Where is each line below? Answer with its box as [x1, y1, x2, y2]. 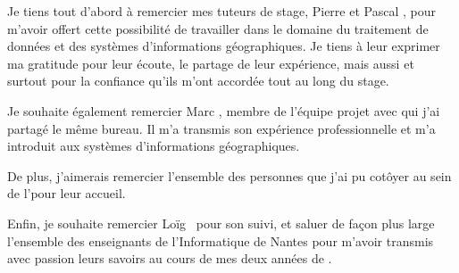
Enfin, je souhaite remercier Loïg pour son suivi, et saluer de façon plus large [7, 213, 435, 232]
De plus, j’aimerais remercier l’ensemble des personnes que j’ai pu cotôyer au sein [7, 166, 452, 185]
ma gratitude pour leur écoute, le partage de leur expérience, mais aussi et [7, 54, 414, 72]
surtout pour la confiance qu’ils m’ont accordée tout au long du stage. [7, 71, 389, 90]
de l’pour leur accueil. [7, 184, 126, 203]
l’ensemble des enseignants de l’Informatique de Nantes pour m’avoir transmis [7, 231, 434, 250]
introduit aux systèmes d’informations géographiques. [7, 136, 300, 155]
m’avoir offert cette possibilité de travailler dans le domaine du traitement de [7, 19, 429, 37]
